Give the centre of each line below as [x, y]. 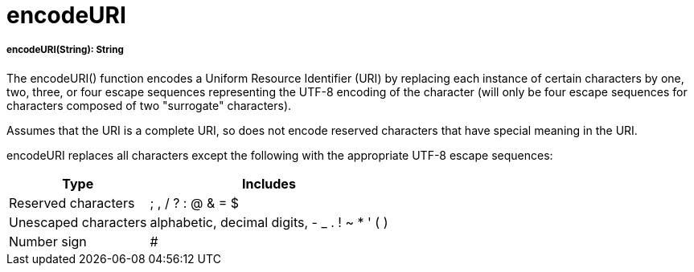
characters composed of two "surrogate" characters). [149, 105]
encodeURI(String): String [65, 50]
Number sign [48, 241]
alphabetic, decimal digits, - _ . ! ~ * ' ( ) [269, 222]
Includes [269, 183]
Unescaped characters [78, 222]
